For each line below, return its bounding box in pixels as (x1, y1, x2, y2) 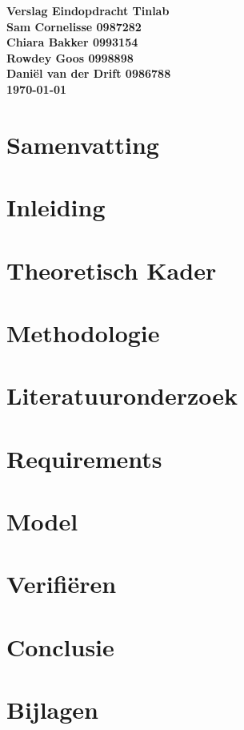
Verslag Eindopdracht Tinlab (6, 2, 170, 18)
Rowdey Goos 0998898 (6, 49, 134, 66)
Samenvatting (6, 127, 159, 160)
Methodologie (6, 316, 160, 349)
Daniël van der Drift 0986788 (6, 65, 171, 82)
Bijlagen (6, 693, 98, 726)
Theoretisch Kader (6, 253, 217, 286)
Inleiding (6, 191, 106, 224)
